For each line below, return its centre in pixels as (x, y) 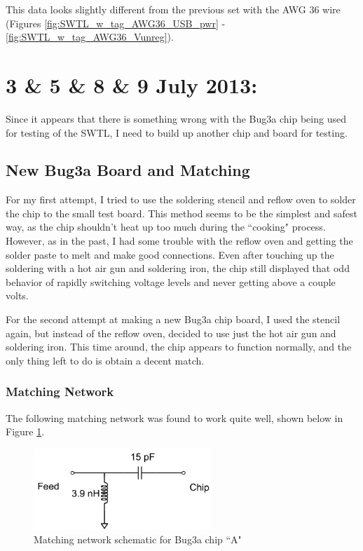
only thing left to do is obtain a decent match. (105, 360)
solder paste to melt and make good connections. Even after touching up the (170, 254)
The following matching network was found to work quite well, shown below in (174, 417)
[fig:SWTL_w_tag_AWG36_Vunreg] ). (90, 37)
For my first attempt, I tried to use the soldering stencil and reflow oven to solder (181, 199)
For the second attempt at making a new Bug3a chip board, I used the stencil (173, 319)
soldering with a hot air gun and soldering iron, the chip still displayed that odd (178, 268)
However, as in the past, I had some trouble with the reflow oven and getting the (179, 241)
